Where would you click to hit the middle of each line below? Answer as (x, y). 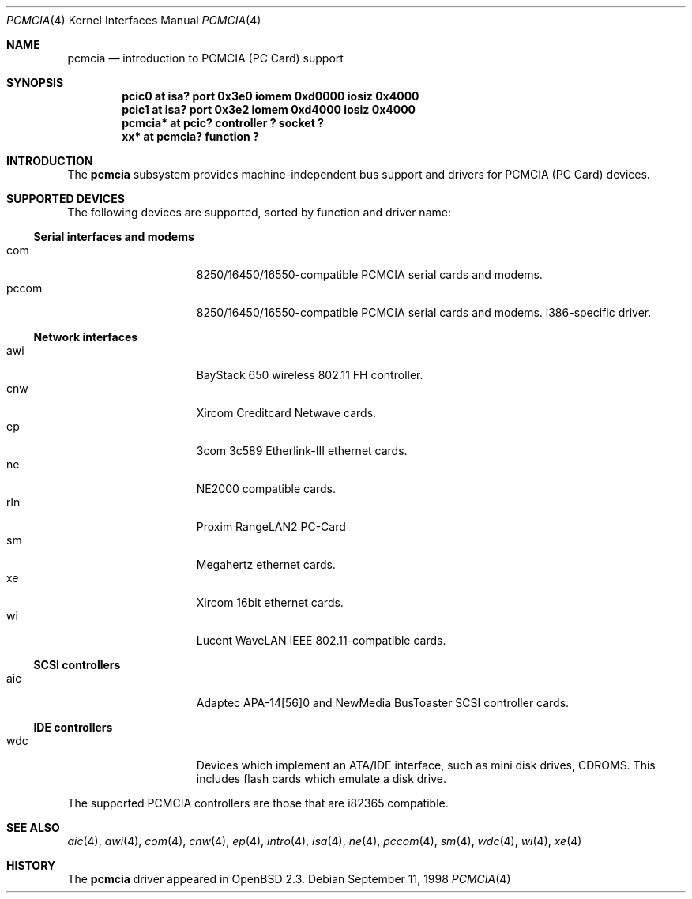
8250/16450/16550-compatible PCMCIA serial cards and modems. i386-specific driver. (424, 312)
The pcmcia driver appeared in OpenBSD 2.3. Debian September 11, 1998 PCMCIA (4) (289, 879)
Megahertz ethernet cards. (266, 564)
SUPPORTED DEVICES (66, 199)
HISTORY (31, 865)
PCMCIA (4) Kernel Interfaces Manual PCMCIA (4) (134, 20)
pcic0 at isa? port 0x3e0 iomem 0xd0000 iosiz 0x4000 (271, 96)
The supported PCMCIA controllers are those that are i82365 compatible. (258, 803)
